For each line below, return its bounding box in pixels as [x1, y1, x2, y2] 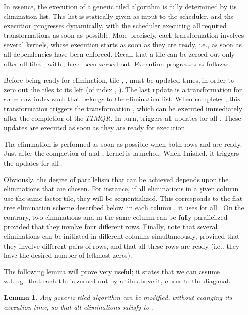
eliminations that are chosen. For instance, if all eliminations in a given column [4, 183, 239, 194]
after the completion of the [4, 113, 84, 123]
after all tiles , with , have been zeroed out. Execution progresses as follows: [4, 58, 229, 68]
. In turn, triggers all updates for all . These [110, 113, 241, 123]
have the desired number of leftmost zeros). [4, 250, 132, 260]
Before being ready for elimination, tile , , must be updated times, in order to [4, 75, 234, 85]
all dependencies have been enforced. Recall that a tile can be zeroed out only [4, 49, 235, 59]
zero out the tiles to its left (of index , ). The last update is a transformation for [4, 84, 242, 94]
